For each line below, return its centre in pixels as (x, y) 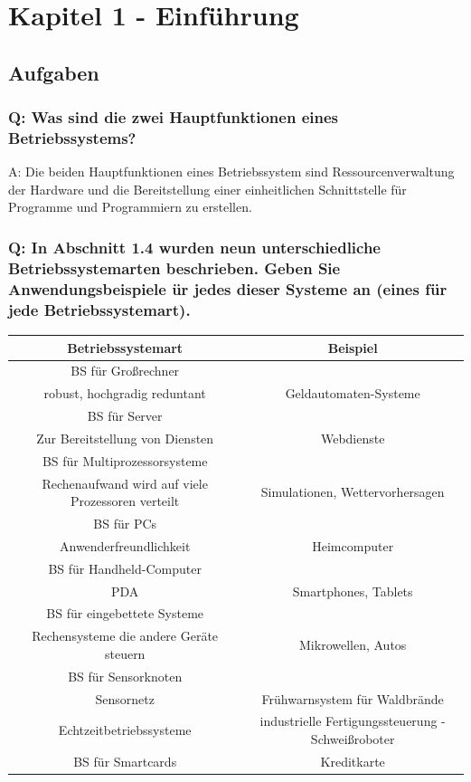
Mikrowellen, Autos (353, 645)
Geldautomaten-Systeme (353, 393)
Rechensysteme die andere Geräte (125, 636)
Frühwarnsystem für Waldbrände (353, 698)
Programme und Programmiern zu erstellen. (130, 207)
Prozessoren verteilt (125, 501)
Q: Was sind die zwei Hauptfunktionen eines (173, 117)
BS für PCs (125, 524)
